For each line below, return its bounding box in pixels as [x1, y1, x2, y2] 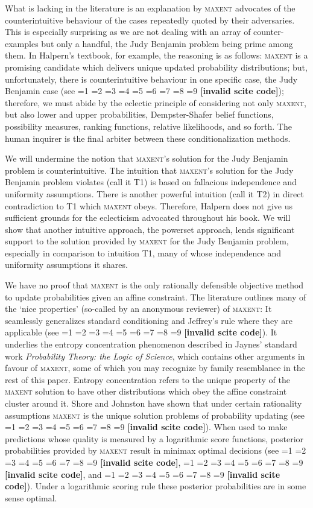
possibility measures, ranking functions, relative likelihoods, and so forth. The [5, 119, 292, 132]
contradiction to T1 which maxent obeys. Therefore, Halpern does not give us [5, 199, 292, 212]
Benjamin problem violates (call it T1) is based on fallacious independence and [5, 176, 297, 188]
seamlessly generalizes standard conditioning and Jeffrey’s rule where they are [5, 314, 292, 326]
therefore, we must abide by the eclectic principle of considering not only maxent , [5, 96, 306, 109]
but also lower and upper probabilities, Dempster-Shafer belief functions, [5, 108, 274, 121]
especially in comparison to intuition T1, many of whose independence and [5, 246, 282, 259]
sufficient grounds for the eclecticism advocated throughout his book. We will [5, 211, 291, 224]
